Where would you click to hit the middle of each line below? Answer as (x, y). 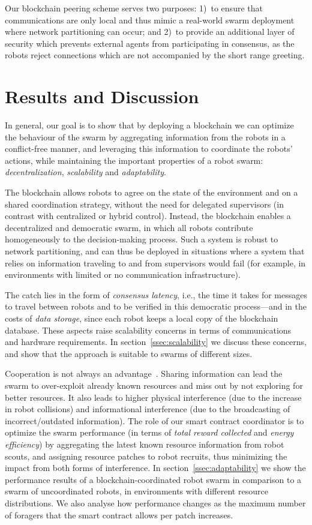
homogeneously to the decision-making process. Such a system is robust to (142, 239)
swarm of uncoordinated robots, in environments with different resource (136, 491)
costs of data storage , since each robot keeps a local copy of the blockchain (142, 318)
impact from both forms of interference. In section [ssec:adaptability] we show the (155, 468)
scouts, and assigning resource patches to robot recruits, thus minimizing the (146, 456)
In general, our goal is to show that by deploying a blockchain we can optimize (149, 125)
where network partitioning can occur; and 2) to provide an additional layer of (150, 31)
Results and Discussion (102, 96)
